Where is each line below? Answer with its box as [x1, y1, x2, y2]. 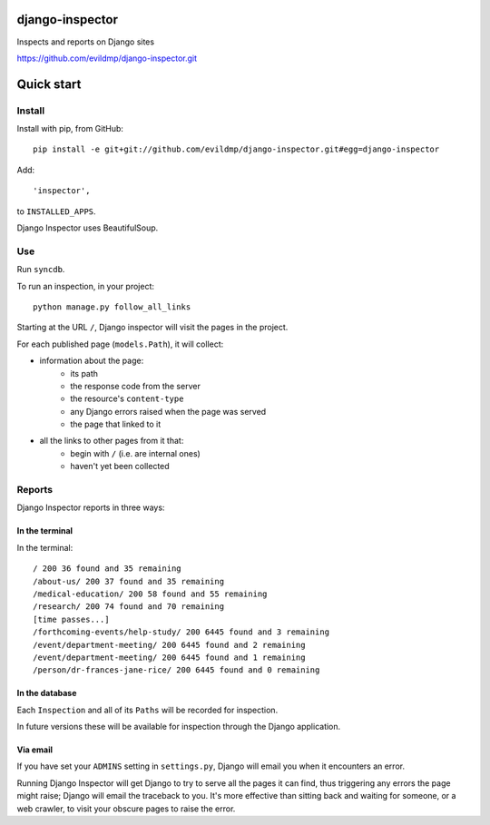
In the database [16, 688, 77, 699]
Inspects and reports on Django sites [16, 36, 154, 47]
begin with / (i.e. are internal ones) [70, 447, 201, 458]
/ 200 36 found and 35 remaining [33, 564, 181, 574]
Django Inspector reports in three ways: [16, 502, 165, 513]
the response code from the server [70, 380, 201, 391]
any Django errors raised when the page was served [70, 406, 267, 417]
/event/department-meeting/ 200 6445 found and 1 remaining [33, 652, 306, 663]
